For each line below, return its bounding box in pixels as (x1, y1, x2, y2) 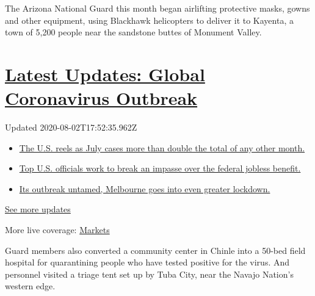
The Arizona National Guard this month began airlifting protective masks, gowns (5, 2, 310, 14)
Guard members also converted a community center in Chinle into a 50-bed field (5, 244, 306, 256)
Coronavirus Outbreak (5, 85, 198, 110)
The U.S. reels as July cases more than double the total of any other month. (19, 141, 305, 154)
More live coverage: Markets (5, 223, 110, 236)
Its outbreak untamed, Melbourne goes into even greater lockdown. (19, 182, 270, 195)
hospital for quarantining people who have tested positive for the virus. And (5, 256, 290, 269)
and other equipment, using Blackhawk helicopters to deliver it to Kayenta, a (5, 13, 294, 26)
